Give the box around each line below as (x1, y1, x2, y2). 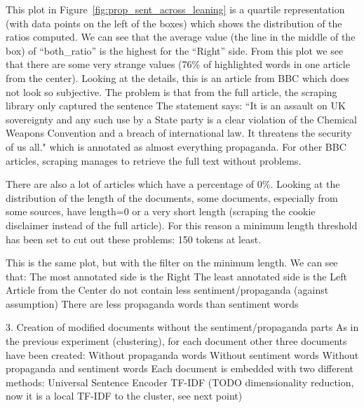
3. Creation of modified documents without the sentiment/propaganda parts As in (6, 320, 359, 334)
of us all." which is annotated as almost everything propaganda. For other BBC (6, 139, 346, 154)
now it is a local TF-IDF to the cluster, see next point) (6, 388, 243, 403)
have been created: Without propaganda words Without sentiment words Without (6, 347, 359, 362)
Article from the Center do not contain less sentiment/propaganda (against (6, 283, 329, 297)
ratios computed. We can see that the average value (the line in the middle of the (6, 29, 356, 44)
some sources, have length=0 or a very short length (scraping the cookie (6, 204, 316, 219)
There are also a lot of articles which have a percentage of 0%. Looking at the (6, 177, 340, 191)
